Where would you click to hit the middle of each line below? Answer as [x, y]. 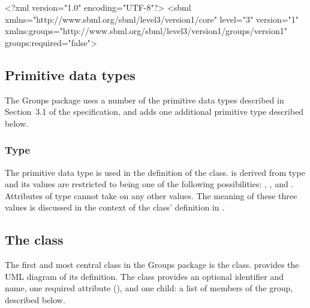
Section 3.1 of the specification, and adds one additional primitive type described [154, 112]
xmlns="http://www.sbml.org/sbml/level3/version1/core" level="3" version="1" [152, 19]
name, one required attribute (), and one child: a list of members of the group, [149, 288]
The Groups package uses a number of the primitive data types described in [145, 100]
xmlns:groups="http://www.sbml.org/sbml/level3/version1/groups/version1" [146, 31]
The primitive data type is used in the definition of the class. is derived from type [155, 172]
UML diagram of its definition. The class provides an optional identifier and [144, 276]
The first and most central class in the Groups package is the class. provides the [152, 265]
